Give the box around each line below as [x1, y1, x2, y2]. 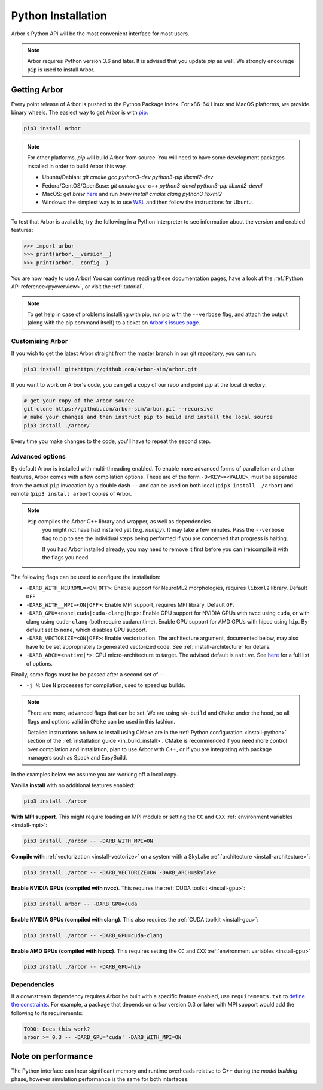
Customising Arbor [11, 337, 68, 345]
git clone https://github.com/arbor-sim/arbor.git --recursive [23, 405, 214, 412]
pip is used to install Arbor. [27, 66, 95, 73]
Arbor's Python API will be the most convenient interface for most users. [11, 30, 190, 37]
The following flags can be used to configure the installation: [11, 573, 161, 580]
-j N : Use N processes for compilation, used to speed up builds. [26, 682, 185, 689]
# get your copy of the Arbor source [23, 397, 135, 404]
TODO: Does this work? [23, 1025, 90, 1032]
